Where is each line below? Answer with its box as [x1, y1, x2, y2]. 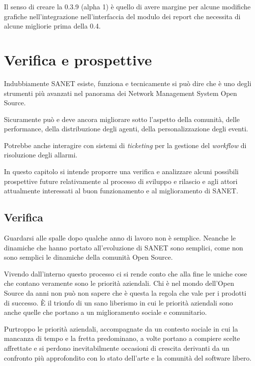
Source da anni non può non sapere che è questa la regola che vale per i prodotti [4, 288, 247, 298]
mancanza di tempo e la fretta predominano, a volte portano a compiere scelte [4, 333, 240, 343]
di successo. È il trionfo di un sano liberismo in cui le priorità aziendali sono [4, 297, 233, 307]
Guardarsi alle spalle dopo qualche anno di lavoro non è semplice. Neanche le [4, 233, 236, 243]
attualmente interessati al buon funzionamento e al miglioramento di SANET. [4, 185, 238, 196]
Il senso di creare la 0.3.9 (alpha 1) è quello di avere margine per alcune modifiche [4, 1, 251, 11]
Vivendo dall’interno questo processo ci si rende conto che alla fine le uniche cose [4, 268, 247, 278]
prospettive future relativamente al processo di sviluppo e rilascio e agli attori [4, 176, 238, 186]
